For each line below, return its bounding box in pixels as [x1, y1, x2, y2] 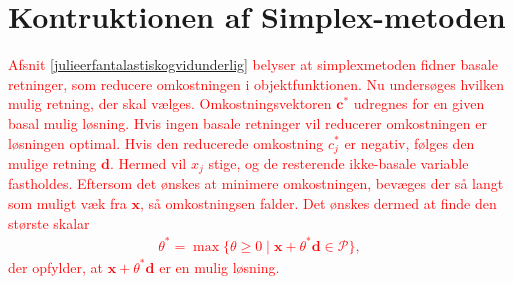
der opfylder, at [8, 256, 103, 277]
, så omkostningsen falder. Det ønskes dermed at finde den [139, 193, 497, 213]
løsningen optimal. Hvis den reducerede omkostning [8, 132, 324, 153]
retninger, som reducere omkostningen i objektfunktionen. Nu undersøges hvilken [8, 73, 504, 94]
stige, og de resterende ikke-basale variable [208, 152, 469, 173]
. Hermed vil [109, 152, 187, 173]
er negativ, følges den [344, 132, 475, 153]
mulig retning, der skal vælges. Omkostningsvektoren [8, 93, 332, 114]
